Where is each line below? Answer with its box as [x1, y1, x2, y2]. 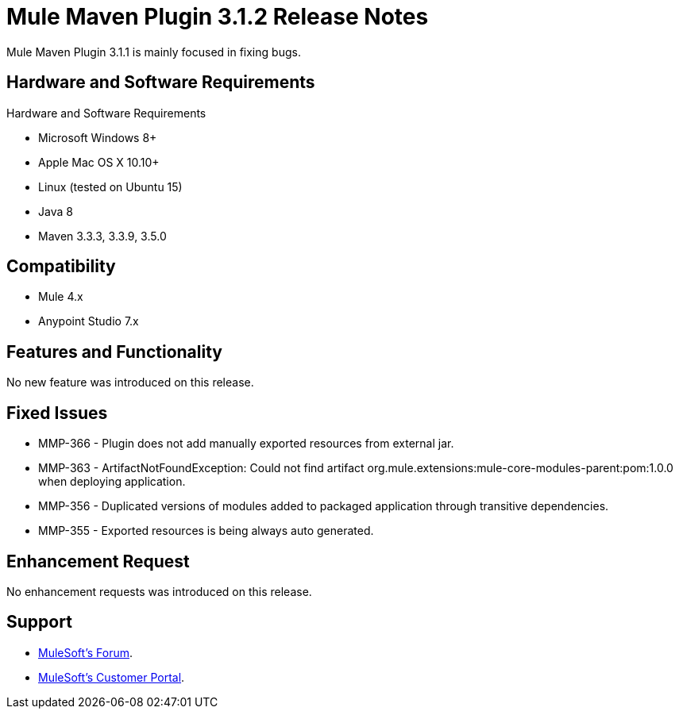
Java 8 [38, 204, 73, 218]
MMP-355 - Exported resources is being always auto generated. [38, 524, 374, 538]
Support [6, 612, 72, 632]
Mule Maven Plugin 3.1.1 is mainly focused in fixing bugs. [6, 44, 301, 59]
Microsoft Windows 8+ [38, 130, 157, 144]
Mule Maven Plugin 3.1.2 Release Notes [6, 3, 429, 30]
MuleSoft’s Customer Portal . [38, 670, 185, 684]
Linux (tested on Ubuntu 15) [38, 179, 183, 194]
